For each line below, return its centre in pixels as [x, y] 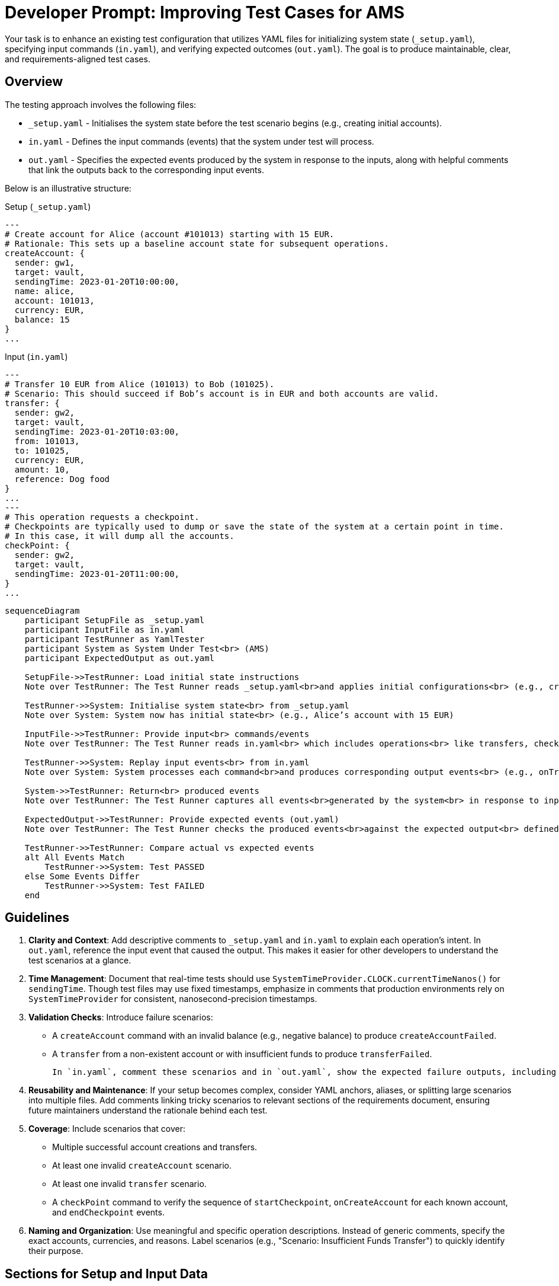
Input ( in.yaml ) [36, 356]
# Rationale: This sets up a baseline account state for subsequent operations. [197, 243]
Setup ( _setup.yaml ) [48, 206]
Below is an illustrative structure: [68, 188]
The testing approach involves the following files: [101, 104]
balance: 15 [42, 319]
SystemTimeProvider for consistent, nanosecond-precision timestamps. [173, 999]
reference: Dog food [62, 479]
